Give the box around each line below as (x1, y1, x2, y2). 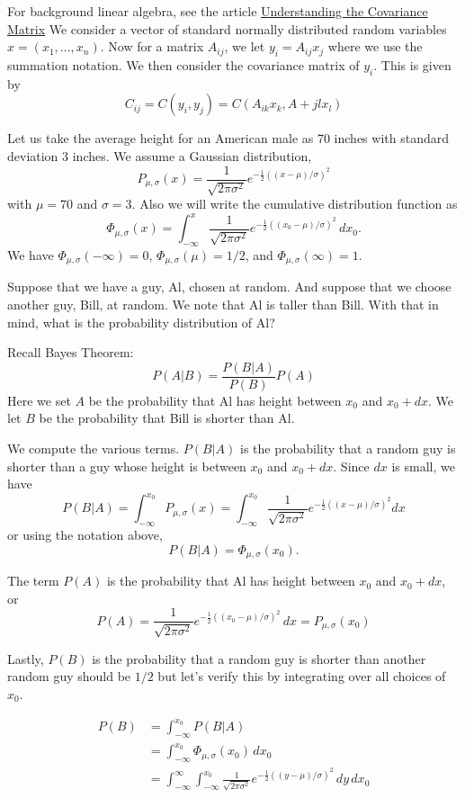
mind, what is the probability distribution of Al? (7, 312, 275, 331)
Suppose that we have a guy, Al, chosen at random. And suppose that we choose (7, 277, 452, 296)
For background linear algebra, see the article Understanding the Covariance (7, 2, 428, 20)
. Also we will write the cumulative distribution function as (131, 194, 458, 213)
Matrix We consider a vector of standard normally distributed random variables (7, 19, 447, 38)
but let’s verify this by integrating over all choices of (157, 667, 446, 686)
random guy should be (7, 667, 131, 686)
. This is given (373, 55, 452, 74)
